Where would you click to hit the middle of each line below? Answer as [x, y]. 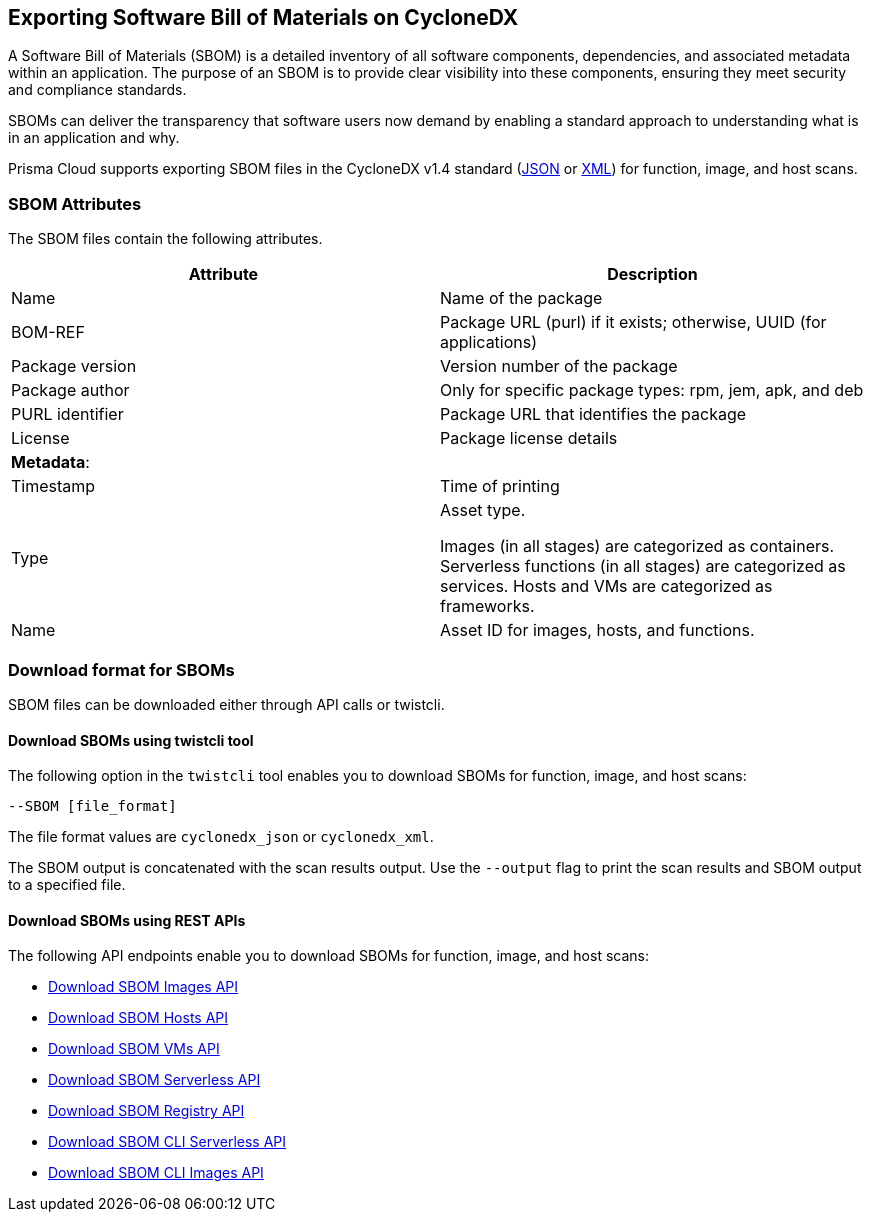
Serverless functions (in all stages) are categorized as [643, 566]
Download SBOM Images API [143, 987]
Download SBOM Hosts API [138, 1018]
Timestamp [53, 486]
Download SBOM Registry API [146, 1111]
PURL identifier [67, 414]
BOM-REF [48, 332]
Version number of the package [559, 366]
